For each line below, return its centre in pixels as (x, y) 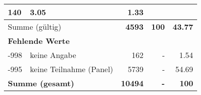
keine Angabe (53, 55)
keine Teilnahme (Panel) (72, 69)
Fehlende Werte (39, 41)
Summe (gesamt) (41, 83)
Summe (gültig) (35, 27)
